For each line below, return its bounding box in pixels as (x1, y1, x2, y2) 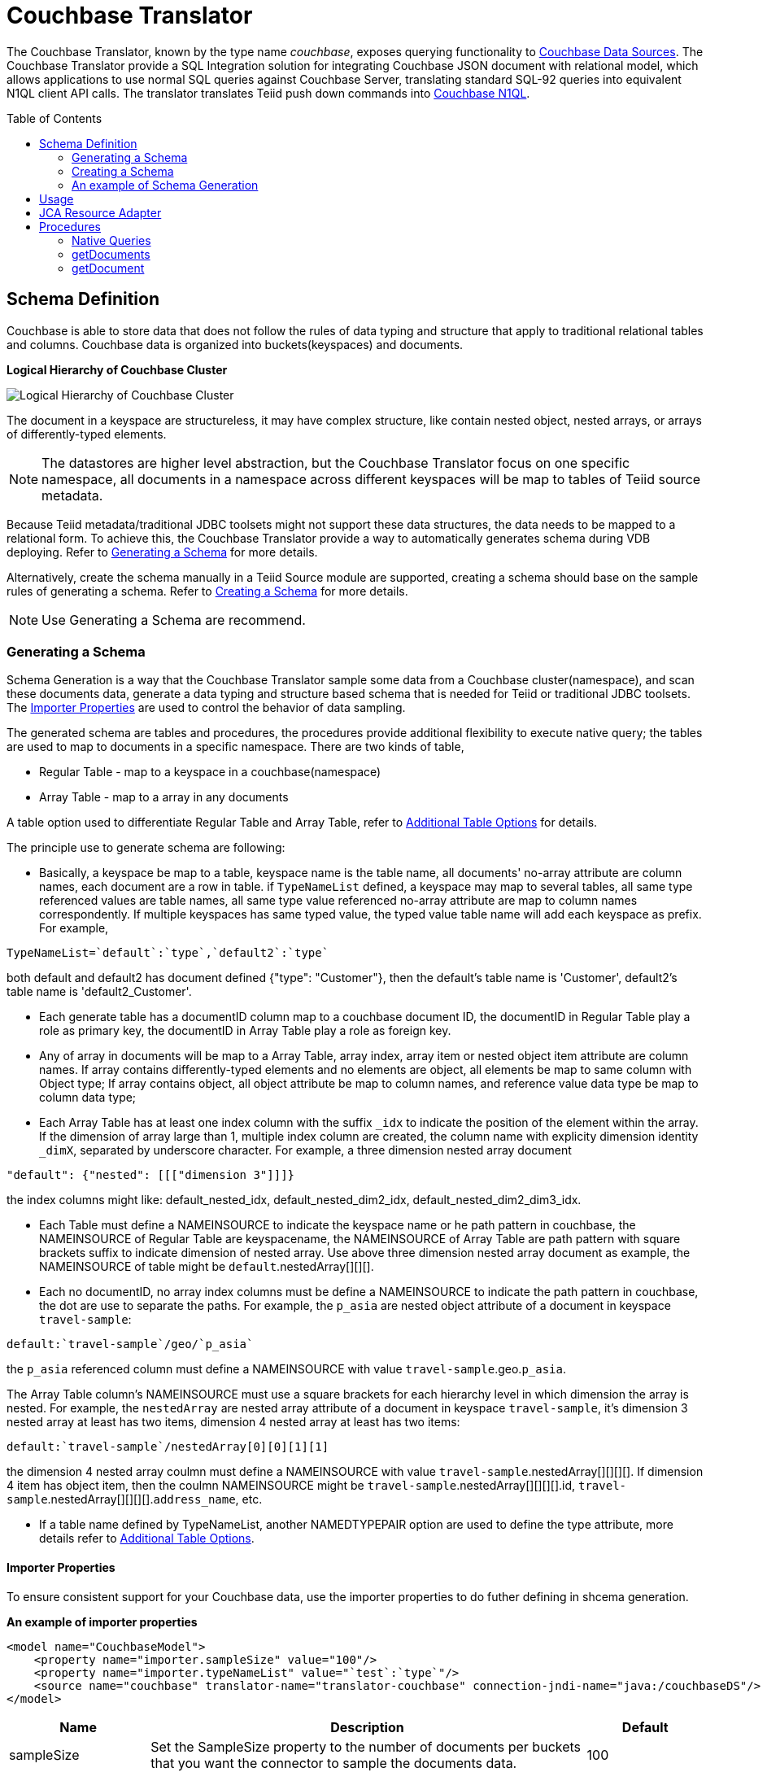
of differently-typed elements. (7, 426, 167, 441)
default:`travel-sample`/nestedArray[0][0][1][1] (7, 1440, 329, 1454)
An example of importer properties (7, 1614, 198, 1629)
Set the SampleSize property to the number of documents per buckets (150, 1738, 582, 1755)
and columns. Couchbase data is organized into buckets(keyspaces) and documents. (7, 337, 464, 351)
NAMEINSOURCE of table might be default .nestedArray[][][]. (39, 1259, 374, 1274)
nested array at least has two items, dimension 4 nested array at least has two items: (7, 1415, 460, 1429)
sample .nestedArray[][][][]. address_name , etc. (7, 1492, 263, 1507)
